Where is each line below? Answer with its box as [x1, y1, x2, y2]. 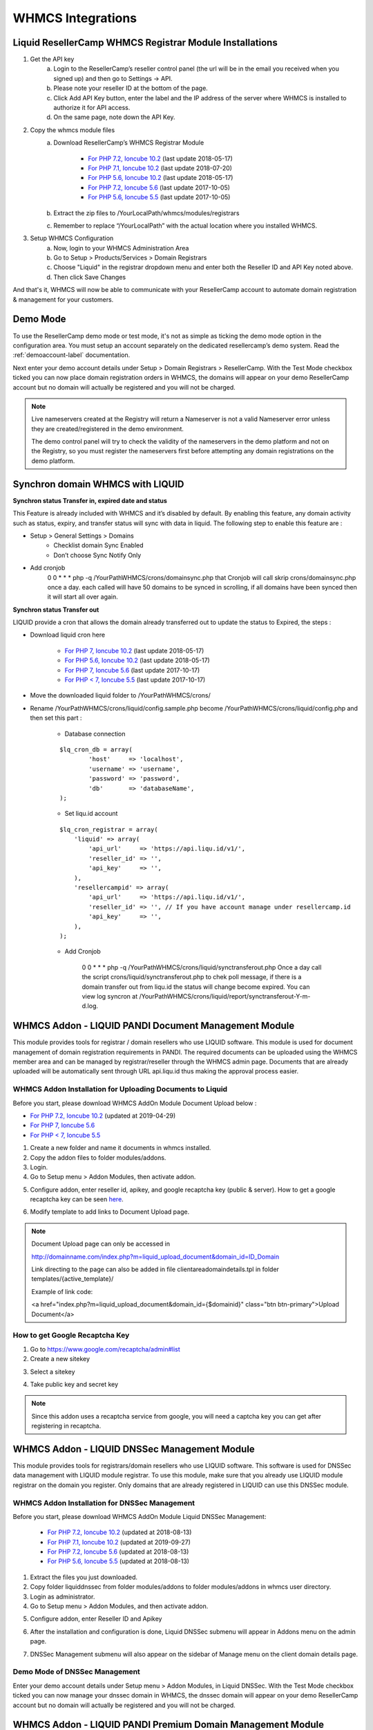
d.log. [82, 1002, 99, 1010]
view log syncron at [82, 992, 138, 1000]
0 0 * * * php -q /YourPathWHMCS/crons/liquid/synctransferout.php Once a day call [82, 963, 322, 972]
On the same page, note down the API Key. [53, 113, 175, 121]
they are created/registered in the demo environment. [31, 424, 184, 432]
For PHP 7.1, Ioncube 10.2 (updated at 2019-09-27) [47, 1538, 191, 1546]
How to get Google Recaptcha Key [12, 1331, 130, 1340]
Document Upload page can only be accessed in [31, 1239, 171, 1248]
